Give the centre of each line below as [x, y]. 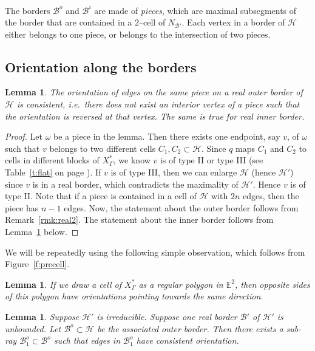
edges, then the [271, 196]
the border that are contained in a [69, 22]
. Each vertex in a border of [233, 22]
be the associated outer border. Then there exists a [190, 328]
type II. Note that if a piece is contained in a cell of [101, 196]
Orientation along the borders [101, 66]
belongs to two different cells [103, 148]
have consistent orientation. [188, 340]
